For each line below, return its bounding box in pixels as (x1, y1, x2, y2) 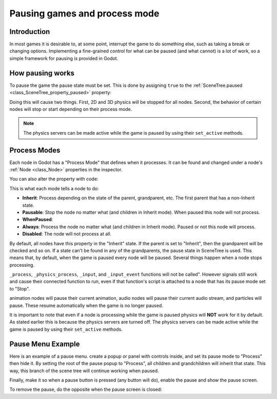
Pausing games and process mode (9, 8, 160, 19)
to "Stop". (9, 285, 30, 292)
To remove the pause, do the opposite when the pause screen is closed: (9, 386, 163, 393)
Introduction (9, 27, 50, 36)
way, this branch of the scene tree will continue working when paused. (9, 368, 159, 374)
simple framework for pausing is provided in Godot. (9, 55, 118, 61)
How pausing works (9, 68, 74, 77)
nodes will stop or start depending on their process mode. (9, 106, 132, 112)
